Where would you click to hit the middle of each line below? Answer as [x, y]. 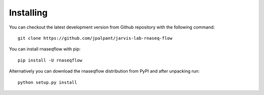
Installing [28, 13]
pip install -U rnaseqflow [50, 60]
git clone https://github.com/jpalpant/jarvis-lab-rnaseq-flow [95, 38]
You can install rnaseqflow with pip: [45, 49]
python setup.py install [47, 82]
